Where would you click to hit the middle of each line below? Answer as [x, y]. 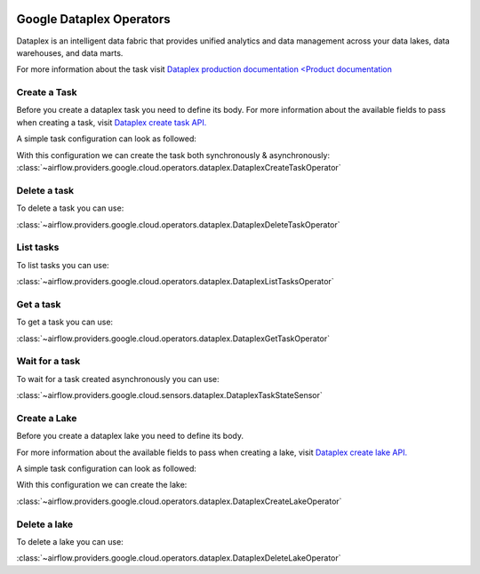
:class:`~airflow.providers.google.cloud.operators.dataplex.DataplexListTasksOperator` [175, 282]
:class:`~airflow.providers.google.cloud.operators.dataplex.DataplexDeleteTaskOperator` [179, 224]
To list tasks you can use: [63, 265]
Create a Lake [47, 418]
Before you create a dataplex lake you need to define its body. [130, 436]
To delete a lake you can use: [70, 541]
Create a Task [47, 92]
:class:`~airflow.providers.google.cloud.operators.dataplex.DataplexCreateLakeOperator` [179, 501]
